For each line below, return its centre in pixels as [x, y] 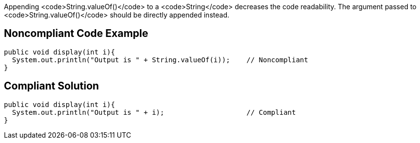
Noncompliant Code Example [76, 34]
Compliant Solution [51, 86]
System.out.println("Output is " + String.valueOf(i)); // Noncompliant [160, 60]
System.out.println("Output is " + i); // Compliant [154, 112]
